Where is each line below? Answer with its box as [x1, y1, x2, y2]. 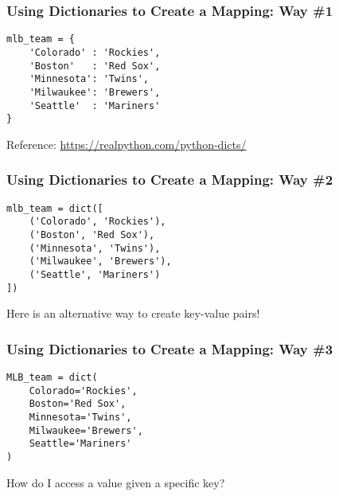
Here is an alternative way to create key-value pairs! [6, 305, 260, 322]
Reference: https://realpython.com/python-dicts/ [6, 135, 247, 152]
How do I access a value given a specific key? [6, 474, 225, 490]
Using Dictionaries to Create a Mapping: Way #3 [6, 338, 333, 358]
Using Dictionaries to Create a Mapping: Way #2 [6, 170, 333, 189]
